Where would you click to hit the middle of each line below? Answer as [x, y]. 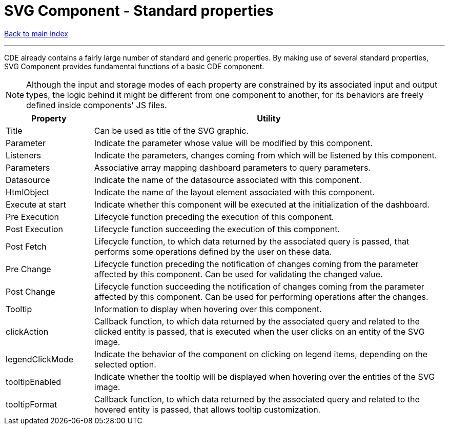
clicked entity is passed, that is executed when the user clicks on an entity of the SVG [259, 331]
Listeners [24, 155]
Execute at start [36, 204]
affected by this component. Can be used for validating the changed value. [238, 274]
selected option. [125, 364]
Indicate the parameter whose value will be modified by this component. [233, 143]
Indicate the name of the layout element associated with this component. [234, 192]
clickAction [27, 331]
